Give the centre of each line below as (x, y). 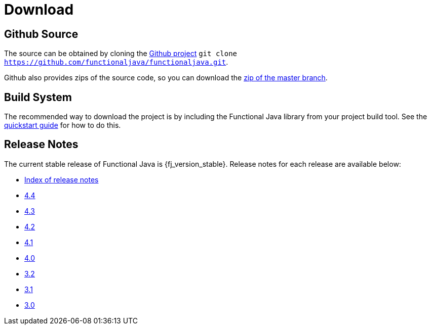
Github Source (41, 34)
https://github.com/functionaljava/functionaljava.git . (116, 62)
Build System (38, 97)
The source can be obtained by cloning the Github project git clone (121, 54)
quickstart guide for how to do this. (63, 125)
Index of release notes (62, 179)
